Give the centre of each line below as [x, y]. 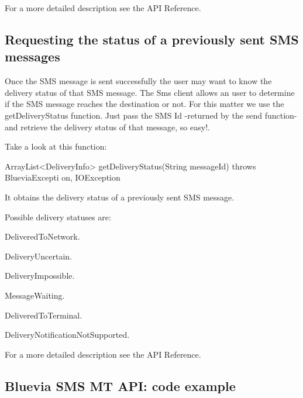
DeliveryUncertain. [39, 256]
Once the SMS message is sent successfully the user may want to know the [138, 81]
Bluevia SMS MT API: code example [120, 385]
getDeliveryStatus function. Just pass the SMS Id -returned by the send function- [151, 115]
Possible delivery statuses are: [58, 217]
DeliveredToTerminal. [44, 315]
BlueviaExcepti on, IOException [63, 177]
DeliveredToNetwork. [42, 236]
